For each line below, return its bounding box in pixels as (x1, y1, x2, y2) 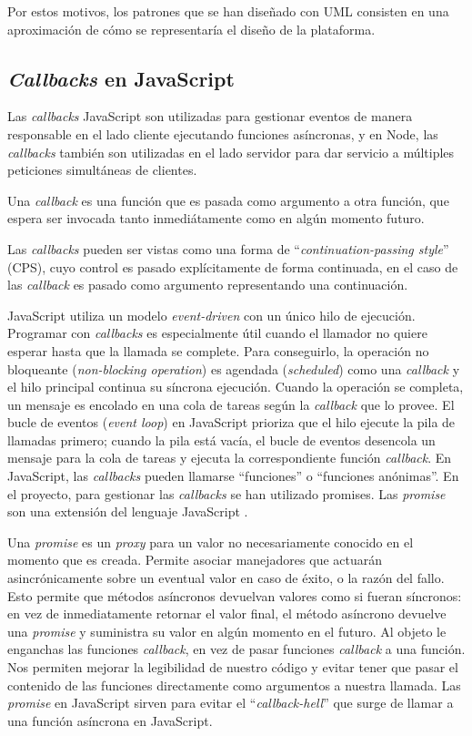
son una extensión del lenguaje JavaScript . (7, 502, 248, 521)
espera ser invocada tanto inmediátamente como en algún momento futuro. (7, 209, 425, 228)
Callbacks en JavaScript (7, 64, 235, 92)
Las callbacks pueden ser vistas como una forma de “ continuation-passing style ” (7, 239, 449, 258)
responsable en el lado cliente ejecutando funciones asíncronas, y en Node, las (7, 124, 438, 143)
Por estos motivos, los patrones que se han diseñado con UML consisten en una (7, 2, 449, 20)
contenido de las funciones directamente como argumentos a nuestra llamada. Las (7, 675, 461, 694)
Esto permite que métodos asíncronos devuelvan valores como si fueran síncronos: (7, 586, 462, 605)
